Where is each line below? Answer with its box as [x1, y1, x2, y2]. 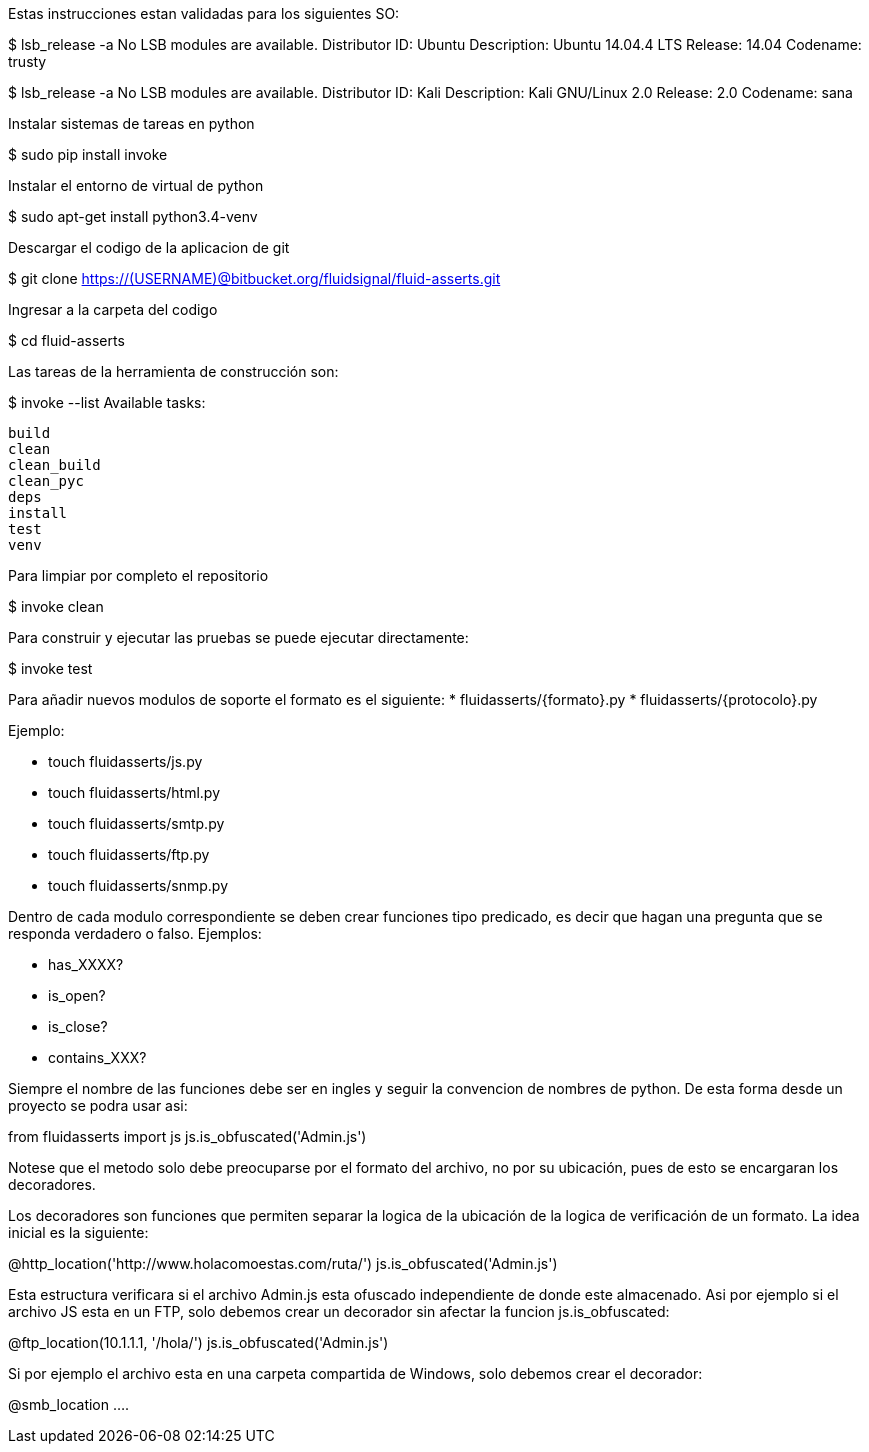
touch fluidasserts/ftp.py [48, 846, 210, 863]
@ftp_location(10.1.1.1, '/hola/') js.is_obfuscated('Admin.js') [8, 1334, 389, 1351]
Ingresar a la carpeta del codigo [8, 301, 218, 318]
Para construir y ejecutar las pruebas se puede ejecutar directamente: [8, 629, 469, 646]
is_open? [48, 987, 106, 1004]
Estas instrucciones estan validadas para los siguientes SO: [8, 5, 400, 22]
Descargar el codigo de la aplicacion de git [8, 239, 290, 256]
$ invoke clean [8, 598, 104, 615]
